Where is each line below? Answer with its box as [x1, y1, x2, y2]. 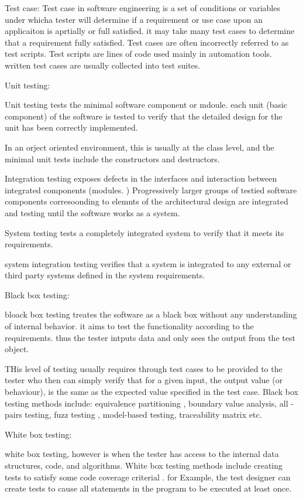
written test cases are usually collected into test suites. [5, 59, 201, 71]
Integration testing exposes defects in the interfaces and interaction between [5, 172, 277, 185]
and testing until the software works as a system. [5, 206, 180, 219]
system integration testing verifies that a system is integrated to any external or [5, 257, 291, 270]
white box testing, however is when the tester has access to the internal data [5, 448, 279, 460]
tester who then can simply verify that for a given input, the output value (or [5, 374, 283, 386]
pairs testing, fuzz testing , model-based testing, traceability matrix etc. [5, 408, 262, 421]
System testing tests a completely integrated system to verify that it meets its [5, 226, 284, 238]
